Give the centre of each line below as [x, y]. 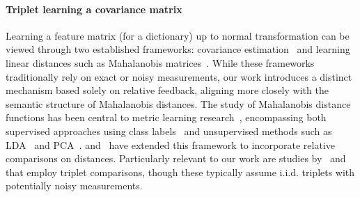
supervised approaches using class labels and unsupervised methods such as [169, 131]
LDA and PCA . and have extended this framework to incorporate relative [171, 144]
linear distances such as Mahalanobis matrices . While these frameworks [160, 62]
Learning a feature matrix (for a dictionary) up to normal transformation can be [178, 35]
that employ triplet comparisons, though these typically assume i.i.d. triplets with [180, 172]
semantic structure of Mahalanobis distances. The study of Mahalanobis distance [178, 103]
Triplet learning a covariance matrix [94, 9]
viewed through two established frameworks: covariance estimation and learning [178, 49]
